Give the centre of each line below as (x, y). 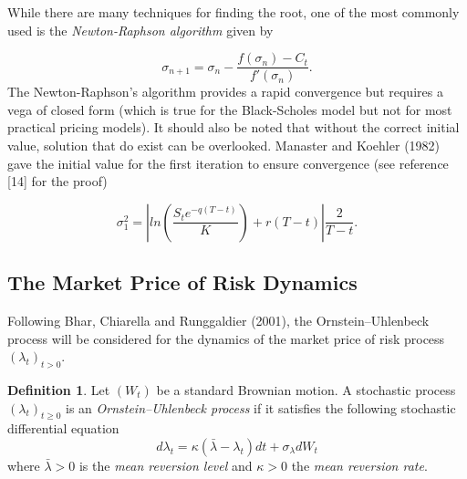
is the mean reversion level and (166, 465)
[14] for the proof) (57, 181)
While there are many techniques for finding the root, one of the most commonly (233, 12)
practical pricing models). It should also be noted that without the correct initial (233, 127)
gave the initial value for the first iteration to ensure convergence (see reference (228, 163)
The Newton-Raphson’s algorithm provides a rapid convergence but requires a (225, 92)
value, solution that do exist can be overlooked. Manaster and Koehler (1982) (224, 146)
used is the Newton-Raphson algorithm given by (140, 30)
